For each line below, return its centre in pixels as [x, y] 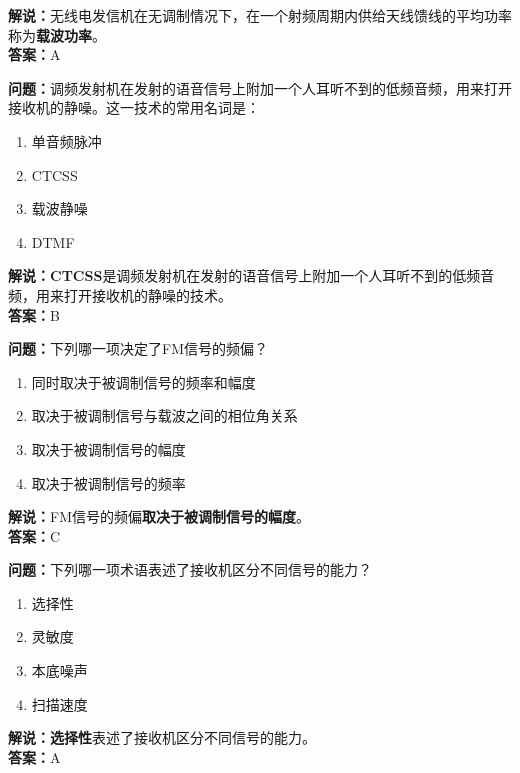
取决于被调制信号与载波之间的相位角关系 [164, 415]
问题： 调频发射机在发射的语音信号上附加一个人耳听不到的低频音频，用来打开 [260, 87]
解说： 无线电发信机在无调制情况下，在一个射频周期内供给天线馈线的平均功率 [260, 15]
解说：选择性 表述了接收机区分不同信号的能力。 [162, 737]
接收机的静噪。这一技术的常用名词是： [134, 107]
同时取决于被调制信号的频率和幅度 [143, 381]
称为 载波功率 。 [57, 34]
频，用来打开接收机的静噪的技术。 [120, 294]
